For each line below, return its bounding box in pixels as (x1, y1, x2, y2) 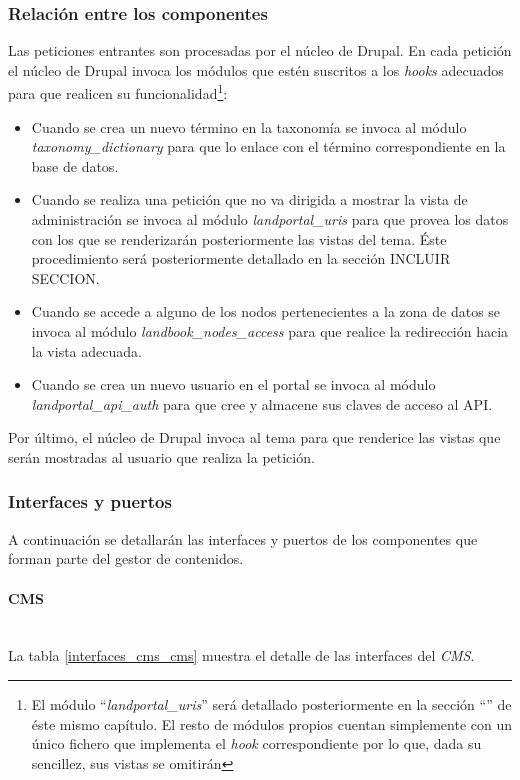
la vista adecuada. (31, 340, 142, 361)
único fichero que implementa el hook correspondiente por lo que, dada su (31, 733, 482, 754)
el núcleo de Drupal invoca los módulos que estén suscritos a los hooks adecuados (8, 59, 504, 80)
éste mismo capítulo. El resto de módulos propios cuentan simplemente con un (31, 713, 512, 734)
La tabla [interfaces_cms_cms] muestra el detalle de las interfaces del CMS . (8, 645, 475, 666)
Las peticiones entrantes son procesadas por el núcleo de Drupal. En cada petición (8, 40, 512, 61)
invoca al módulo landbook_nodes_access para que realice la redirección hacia (31, 321, 509, 341)
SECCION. (31, 267, 100, 288)
